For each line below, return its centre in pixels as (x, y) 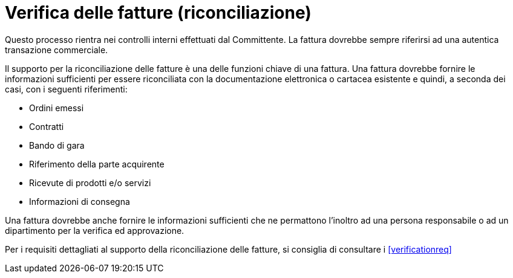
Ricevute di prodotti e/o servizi (90, 183)
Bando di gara (57, 145)
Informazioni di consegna (80, 201)
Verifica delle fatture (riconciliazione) (158, 13)
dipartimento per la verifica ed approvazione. (95, 230)
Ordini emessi (57, 108)
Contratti (47, 126)
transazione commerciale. (57, 50)
